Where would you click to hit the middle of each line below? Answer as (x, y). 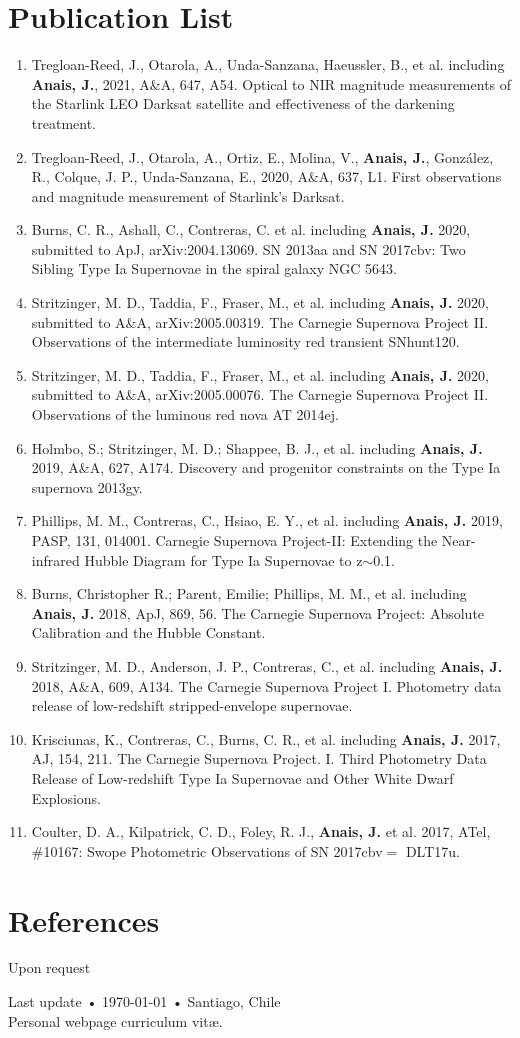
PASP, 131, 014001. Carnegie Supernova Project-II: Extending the (234, 540)
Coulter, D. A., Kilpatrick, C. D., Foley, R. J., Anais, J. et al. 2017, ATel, (261, 831)
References (84, 919)
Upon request (49, 967)
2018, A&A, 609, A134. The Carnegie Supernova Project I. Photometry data (266, 685)
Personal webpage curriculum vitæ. (115, 1020)
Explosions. (66, 797)
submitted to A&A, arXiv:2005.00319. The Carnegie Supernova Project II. (260, 321)
